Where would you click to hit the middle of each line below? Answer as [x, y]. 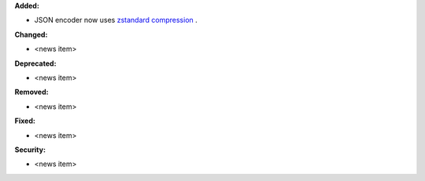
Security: [30, 150]
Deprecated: [35, 63]
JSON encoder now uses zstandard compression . [116, 20]
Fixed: [25, 121]
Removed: [31, 92]
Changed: [31, 34]
